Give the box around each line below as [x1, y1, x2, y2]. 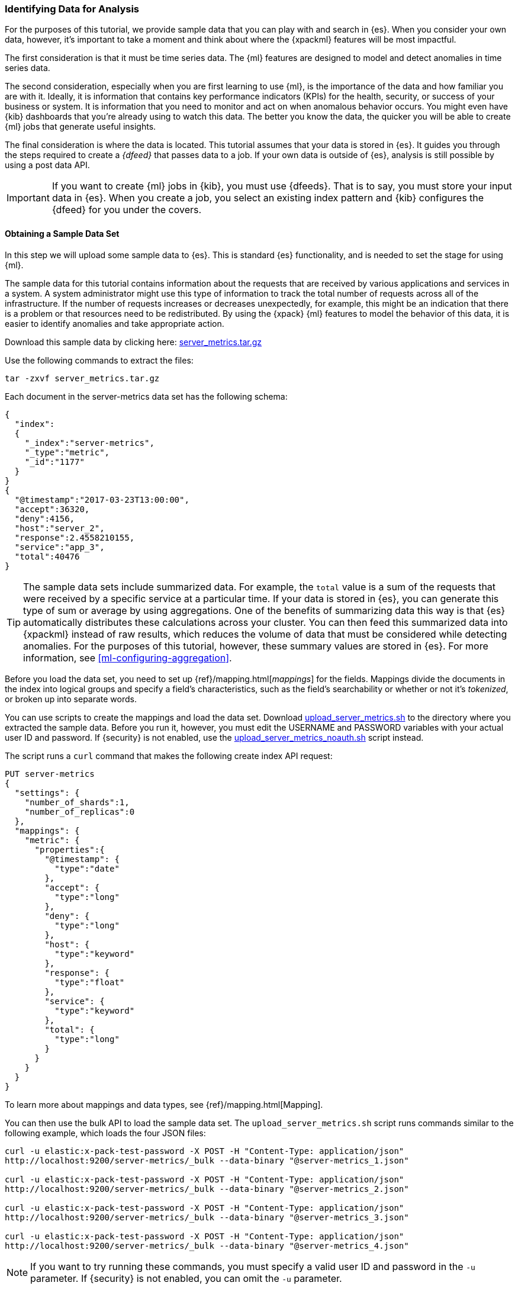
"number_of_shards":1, [24, 797, 130, 807]
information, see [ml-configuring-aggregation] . [23, 651, 232, 664]
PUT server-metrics [5, 769, 95, 779]
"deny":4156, [14, 513, 75, 523]
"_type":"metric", [24, 447, 110, 457]
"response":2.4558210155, [14, 532, 135, 542]
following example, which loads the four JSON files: [5, 1127, 206, 1138]
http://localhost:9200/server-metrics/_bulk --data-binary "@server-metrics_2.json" [5, 1184, 409, 1194]
